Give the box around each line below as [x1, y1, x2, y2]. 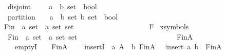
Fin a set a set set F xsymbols [4, 21, 189, 32]
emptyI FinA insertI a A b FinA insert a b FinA [14, 41, 222, 52]
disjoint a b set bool [7, 1, 97, 11]
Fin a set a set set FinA [7, 31, 193, 42]
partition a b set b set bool [7, 11, 118, 22]
